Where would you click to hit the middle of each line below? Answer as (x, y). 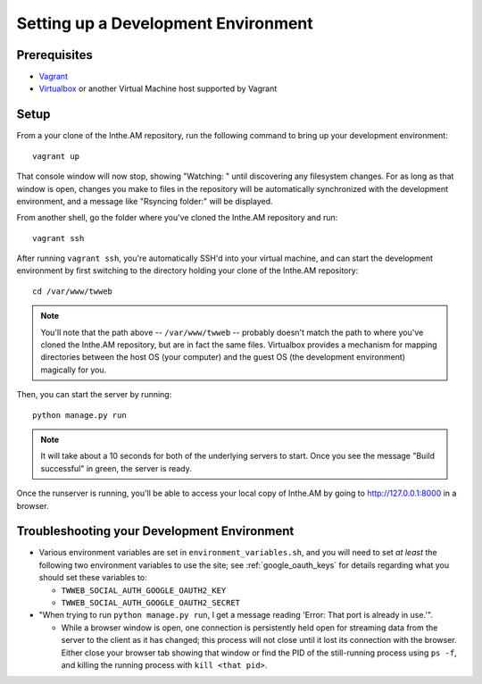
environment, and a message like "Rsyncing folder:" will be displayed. (145, 201)
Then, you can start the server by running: (94, 395)
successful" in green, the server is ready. (116, 468)
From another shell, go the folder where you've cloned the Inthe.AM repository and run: (177, 218)
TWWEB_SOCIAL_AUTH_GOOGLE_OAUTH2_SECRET (151, 603)
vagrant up (56, 156)
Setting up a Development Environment (165, 23)
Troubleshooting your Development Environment (155, 531)
